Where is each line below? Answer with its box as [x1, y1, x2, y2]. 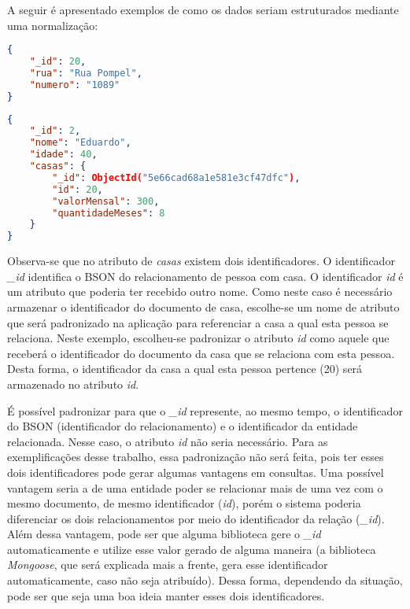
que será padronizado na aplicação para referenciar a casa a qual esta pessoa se [7, 314, 389, 330]
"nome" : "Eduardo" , [29, 137, 131, 149]
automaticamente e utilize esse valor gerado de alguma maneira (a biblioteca [7, 541, 376, 557]
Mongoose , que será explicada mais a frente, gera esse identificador [7, 556, 328, 573]
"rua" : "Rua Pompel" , [29, 67, 142, 79]
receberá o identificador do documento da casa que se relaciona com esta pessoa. [7, 345, 395, 361]
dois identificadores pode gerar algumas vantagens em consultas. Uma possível [7, 463, 384, 480]
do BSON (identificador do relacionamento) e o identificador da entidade [7, 418, 358, 434]
